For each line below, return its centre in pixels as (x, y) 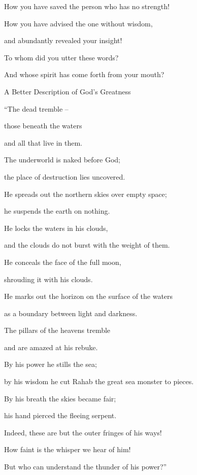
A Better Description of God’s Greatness (68, 91)
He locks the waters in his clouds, (56, 228)
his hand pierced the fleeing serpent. (60, 415)
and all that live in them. (43, 142)
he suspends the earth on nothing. (57, 211)
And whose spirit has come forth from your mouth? (84, 74)
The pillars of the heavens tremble (57, 330)
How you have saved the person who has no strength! (87, 6)
